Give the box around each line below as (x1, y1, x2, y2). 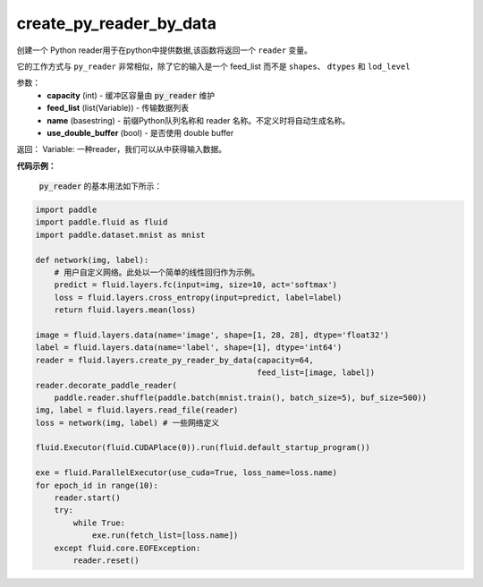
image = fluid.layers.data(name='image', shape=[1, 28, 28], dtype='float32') (35, 329, 389, 340)
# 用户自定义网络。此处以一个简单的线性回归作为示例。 (54, 268, 260, 277)
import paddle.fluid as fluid (35, 217, 168, 227)
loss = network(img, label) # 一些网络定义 (35, 417, 220, 428)
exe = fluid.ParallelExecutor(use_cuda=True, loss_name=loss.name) (35, 468, 338, 478)
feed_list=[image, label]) (256, 368, 376, 378)
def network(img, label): (35, 255, 149, 265)
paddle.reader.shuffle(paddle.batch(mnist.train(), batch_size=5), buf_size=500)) (54, 392, 428, 403)
